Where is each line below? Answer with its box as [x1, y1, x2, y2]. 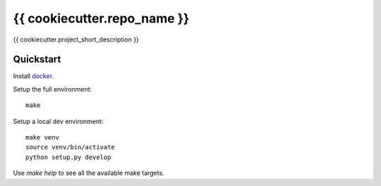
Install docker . [13, 72, 54, 80]
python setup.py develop [25, 153, 111, 161]
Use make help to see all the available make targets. [13, 169, 165, 178]
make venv [25, 134, 59, 142]
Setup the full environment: [13, 85, 92, 93]
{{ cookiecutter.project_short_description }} [13, 35, 139, 44]
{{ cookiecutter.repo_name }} [13, 11, 190, 26]
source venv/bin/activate [25, 143, 116, 151]
